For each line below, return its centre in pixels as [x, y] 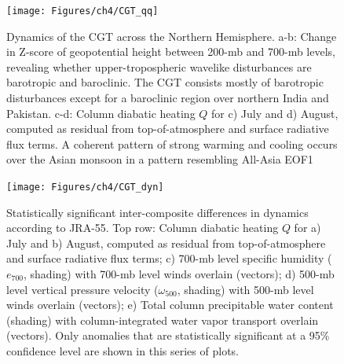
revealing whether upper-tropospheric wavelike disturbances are [159, 66]
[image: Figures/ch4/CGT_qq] [82, 11]
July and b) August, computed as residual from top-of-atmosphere [166, 243]
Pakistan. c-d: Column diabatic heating [101, 113]
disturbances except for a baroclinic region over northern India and [168, 98]
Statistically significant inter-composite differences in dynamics [157, 212]
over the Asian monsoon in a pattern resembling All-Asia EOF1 [160, 159]
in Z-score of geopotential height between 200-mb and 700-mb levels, [171, 51]
